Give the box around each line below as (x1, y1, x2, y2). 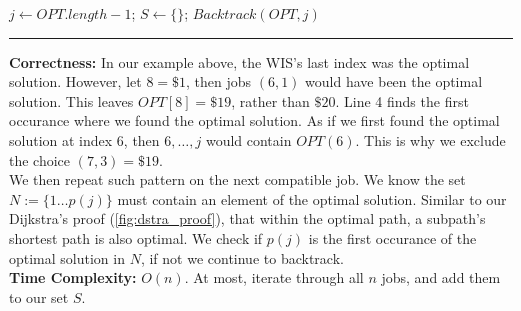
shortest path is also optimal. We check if (9, 227, 263, 248)
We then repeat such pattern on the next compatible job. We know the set (9, 169, 466, 190)
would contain (205, 129, 292, 150)
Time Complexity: (9, 267, 137, 288)
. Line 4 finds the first (335, 90, 469, 111)
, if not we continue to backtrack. (140, 247, 344, 268)
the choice (9, 149, 71, 170)
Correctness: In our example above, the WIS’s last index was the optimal (9, 51, 470, 72)
